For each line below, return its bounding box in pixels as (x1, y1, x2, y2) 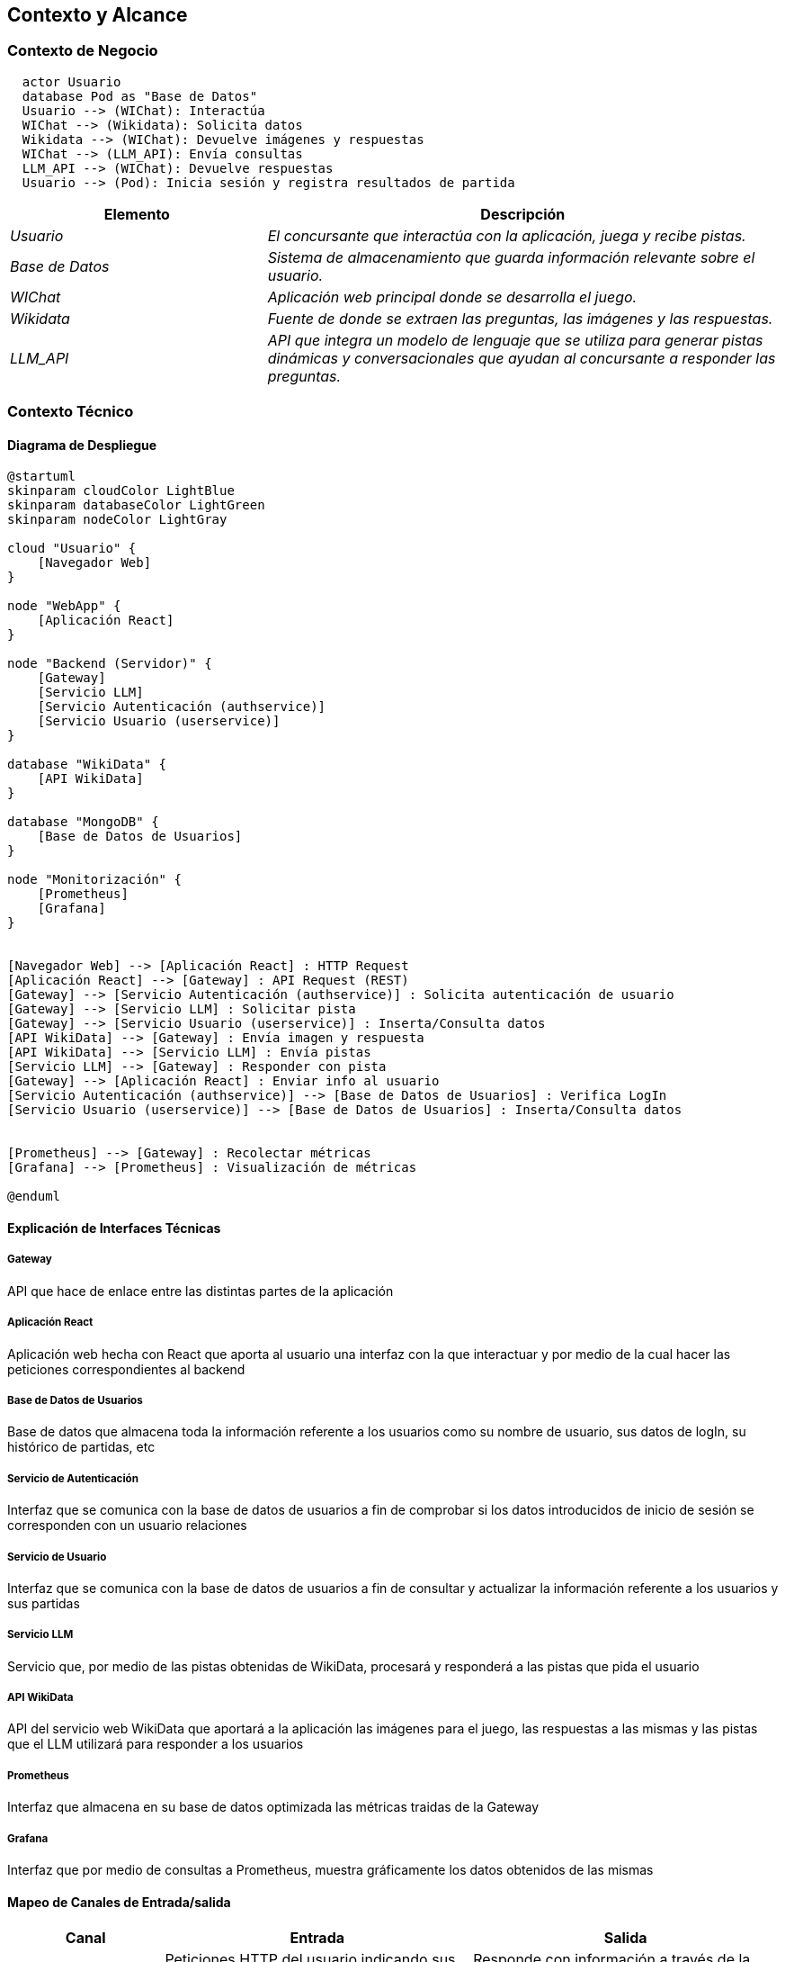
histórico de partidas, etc (7, 1439, 156, 1455)
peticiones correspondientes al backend (7, 1361, 245, 1377)
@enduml (7, 1189, 61, 1204)
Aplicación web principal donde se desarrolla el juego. (267, 287, 638, 306)
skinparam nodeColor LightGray (7, 512, 227, 527)
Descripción (480, 204, 566, 223)
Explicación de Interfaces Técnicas (7, 1220, 221, 1236)
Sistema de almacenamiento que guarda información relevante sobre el (267, 247, 755, 266)
